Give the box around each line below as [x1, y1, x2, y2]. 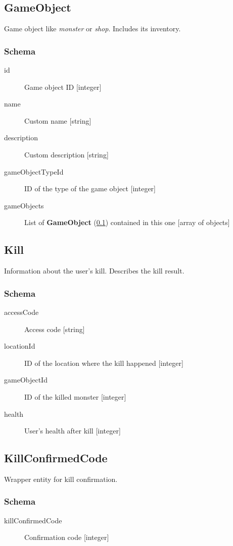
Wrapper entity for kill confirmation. [4, 473, 118, 484]
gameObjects [4, 200, 44, 210]
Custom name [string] [24, 115, 91, 126]
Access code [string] [24, 323, 85, 334]
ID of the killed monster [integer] [24, 391, 126, 402]
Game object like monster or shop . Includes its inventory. [4, 23, 181, 34]
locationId [4, 341, 35, 351]
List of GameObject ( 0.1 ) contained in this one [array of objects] [24, 217, 230, 228]
